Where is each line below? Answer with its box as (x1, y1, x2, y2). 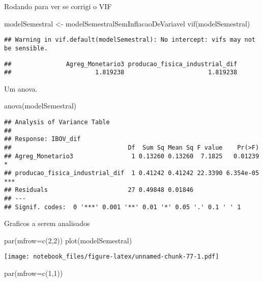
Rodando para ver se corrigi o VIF (4, 1, 112, 11)
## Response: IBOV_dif (4, 135, 81, 143)
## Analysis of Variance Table (4, 119, 110, 126)
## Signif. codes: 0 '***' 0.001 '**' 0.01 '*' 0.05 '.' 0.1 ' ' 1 (4, 203, 241, 211)
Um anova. (4, 83, 38, 94)
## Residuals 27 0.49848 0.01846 (4, 186, 194, 194)
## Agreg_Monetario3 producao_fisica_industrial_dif (4, 60, 238, 68)
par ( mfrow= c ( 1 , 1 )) (4, 268, 63, 278)
